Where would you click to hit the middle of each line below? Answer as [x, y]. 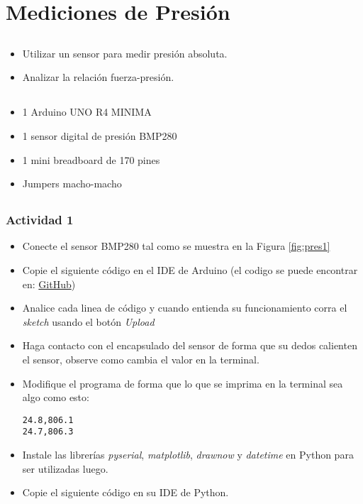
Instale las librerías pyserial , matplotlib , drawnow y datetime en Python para [188, 455]
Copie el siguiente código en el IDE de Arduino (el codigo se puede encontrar [190, 270]
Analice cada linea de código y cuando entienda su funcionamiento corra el [185, 308]
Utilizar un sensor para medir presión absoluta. [125, 53]
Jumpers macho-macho [72, 183]
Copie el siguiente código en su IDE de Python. [125, 492]
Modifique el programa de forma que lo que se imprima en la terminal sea [183, 383]
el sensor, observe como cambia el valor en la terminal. [141, 359]
